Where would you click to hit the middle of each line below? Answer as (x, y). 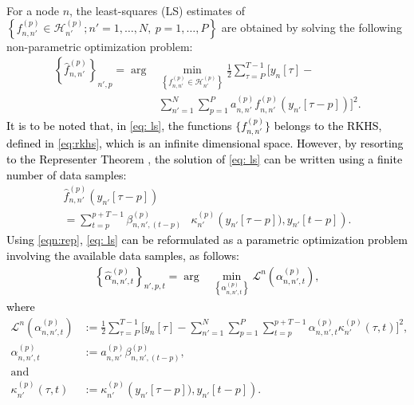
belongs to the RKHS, (328, 125)
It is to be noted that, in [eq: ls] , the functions (119, 125)
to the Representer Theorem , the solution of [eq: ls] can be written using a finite (205, 158)
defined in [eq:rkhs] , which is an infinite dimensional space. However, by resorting (205, 143)
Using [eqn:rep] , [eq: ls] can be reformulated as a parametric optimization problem (207, 240)
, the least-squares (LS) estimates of (157, 10)
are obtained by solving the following (311, 27)
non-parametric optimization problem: (100, 46)
